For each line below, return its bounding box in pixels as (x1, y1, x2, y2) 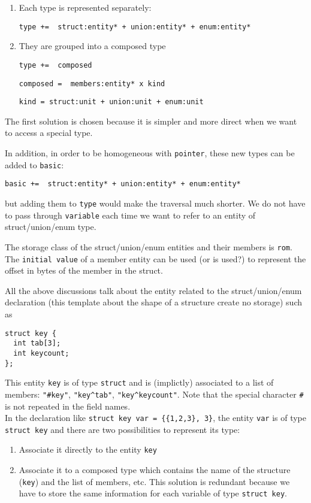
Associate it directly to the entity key (19, 443, 157, 456)
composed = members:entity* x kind (19, 79, 165, 88)
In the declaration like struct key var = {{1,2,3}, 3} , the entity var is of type (5, 411, 306, 424)
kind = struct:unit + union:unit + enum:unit (19, 98, 204, 107)
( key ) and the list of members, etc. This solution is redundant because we (19, 475, 290, 487)
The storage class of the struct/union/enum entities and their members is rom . (5, 240, 292, 253)
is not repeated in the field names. (5, 399, 131, 412)
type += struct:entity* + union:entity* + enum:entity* (19, 22, 251, 31)
